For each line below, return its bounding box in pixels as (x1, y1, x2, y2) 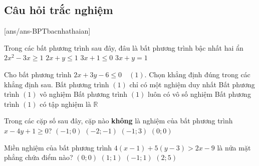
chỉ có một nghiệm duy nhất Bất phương (129, 79, 255, 89)
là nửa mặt (217, 142, 251, 152)
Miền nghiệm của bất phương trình (4, 142, 112, 152)
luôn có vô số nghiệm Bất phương (147, 89, 251, 99)
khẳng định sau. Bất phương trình (4, 79, 109, 89)
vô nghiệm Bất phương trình (40, 89, 128, 99)
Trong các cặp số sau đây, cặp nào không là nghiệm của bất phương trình (4, 115, 233, 126)
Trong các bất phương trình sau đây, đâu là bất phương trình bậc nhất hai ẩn (4, 42, 243, 53)
